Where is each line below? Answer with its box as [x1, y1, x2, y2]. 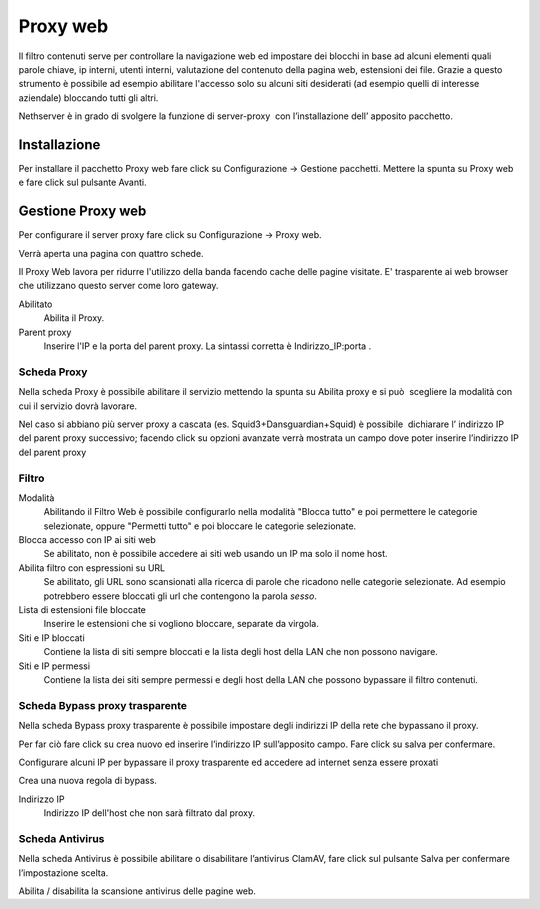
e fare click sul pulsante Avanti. [18, 176, 147, 189]
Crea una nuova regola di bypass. [18, 775, 157, 787]
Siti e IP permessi [18, 660, 90, 672]
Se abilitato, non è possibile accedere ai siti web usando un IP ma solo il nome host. [43, 548, 389, 560]
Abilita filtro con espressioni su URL [18, 561, 166, 574]
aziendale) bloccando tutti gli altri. [18, 91, 159, 104]
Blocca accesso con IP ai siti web [18, 534, 157, 546]
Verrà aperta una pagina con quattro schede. [18, 247, 204, 259]
